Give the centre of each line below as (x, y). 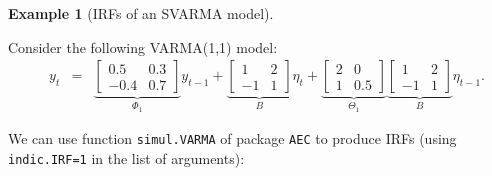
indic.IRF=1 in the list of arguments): (126, 157)
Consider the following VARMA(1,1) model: (143, 46)
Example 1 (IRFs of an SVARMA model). (141, 13)
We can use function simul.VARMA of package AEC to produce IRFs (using (232, 138)
